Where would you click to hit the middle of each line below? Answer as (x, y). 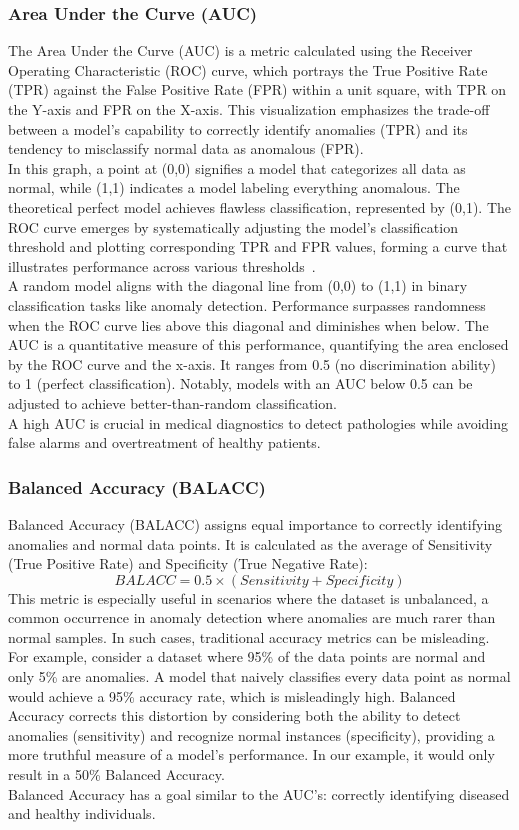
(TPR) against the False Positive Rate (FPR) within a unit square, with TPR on (257, 89)
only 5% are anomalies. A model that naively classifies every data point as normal (259, 676)
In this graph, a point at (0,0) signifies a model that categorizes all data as (237, 167)
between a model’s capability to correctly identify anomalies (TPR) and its (238, 128)
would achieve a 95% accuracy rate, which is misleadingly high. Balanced (232, 695)
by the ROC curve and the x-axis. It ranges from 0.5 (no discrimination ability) (252, 363)
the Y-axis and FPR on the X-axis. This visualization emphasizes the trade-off (249, 109)
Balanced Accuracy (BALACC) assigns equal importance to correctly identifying (255, 523)
